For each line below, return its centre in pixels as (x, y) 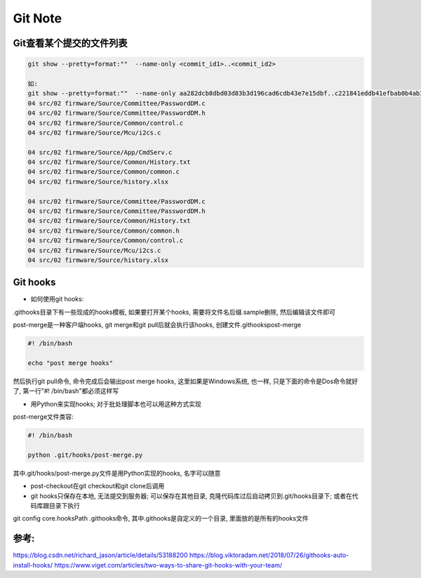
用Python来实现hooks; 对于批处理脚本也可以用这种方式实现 (116, 404)
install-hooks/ (33, 565)
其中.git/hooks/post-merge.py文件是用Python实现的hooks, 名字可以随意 (117, 473)
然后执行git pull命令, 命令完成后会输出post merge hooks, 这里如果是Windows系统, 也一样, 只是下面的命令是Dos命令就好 (186, 381)
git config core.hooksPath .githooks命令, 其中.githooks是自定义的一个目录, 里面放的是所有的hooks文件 (161, 518)
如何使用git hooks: (57, 299)
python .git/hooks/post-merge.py (85, 455)
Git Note (38, 18)
